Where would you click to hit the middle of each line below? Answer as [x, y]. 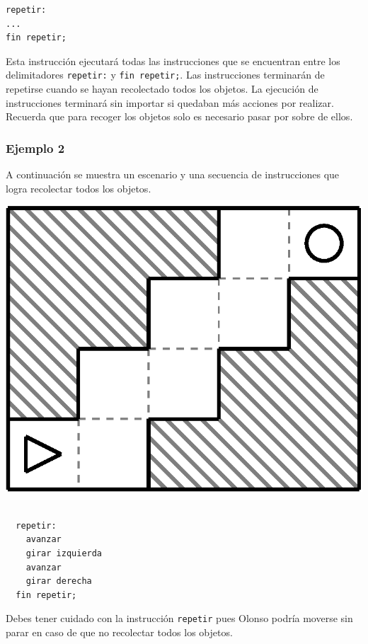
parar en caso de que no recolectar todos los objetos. [119, 632]
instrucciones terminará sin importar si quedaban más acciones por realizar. [170, 102]
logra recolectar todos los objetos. [79, 188]
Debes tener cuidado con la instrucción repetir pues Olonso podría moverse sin [179, 618]
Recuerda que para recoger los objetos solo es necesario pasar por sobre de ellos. [179, 116]
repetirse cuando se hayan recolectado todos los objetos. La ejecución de [162, 89]
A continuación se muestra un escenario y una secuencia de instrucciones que [173, 174]
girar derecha [59, 581]
